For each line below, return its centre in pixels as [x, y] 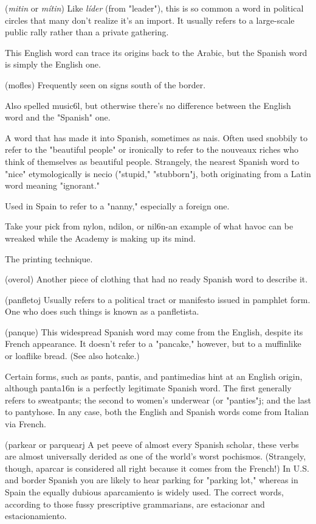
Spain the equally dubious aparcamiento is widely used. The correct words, [144, 492]
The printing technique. [49, 258]
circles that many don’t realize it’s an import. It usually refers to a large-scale [150, 20]
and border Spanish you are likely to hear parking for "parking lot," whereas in [152, 480]
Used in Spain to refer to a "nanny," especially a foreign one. [117, 205]
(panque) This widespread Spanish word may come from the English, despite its [154, 331]
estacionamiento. [36, 516]
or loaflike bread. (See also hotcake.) [72, 356]
